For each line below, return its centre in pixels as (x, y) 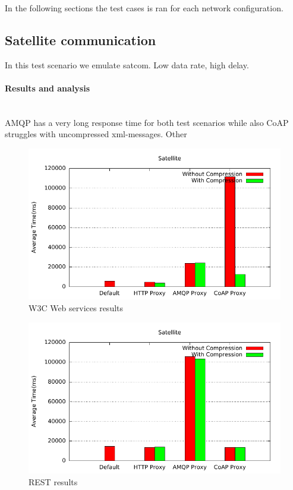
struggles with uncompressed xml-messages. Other (96, 134)
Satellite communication (81, 39)
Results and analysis (48, 88)
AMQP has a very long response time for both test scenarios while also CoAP (147, 122)
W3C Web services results (76, 307)
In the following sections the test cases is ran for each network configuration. (144, 8)
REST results (53, 481)
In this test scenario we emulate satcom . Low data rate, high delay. (127, 64)
